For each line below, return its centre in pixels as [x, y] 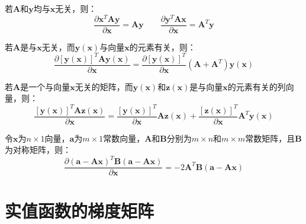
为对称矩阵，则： [38, 150]
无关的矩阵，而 [104, 86]
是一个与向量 [45, 86]
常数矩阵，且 [270, 138]
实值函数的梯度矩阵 [80, 210]
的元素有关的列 [257, 86]
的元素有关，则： [162, 47]
